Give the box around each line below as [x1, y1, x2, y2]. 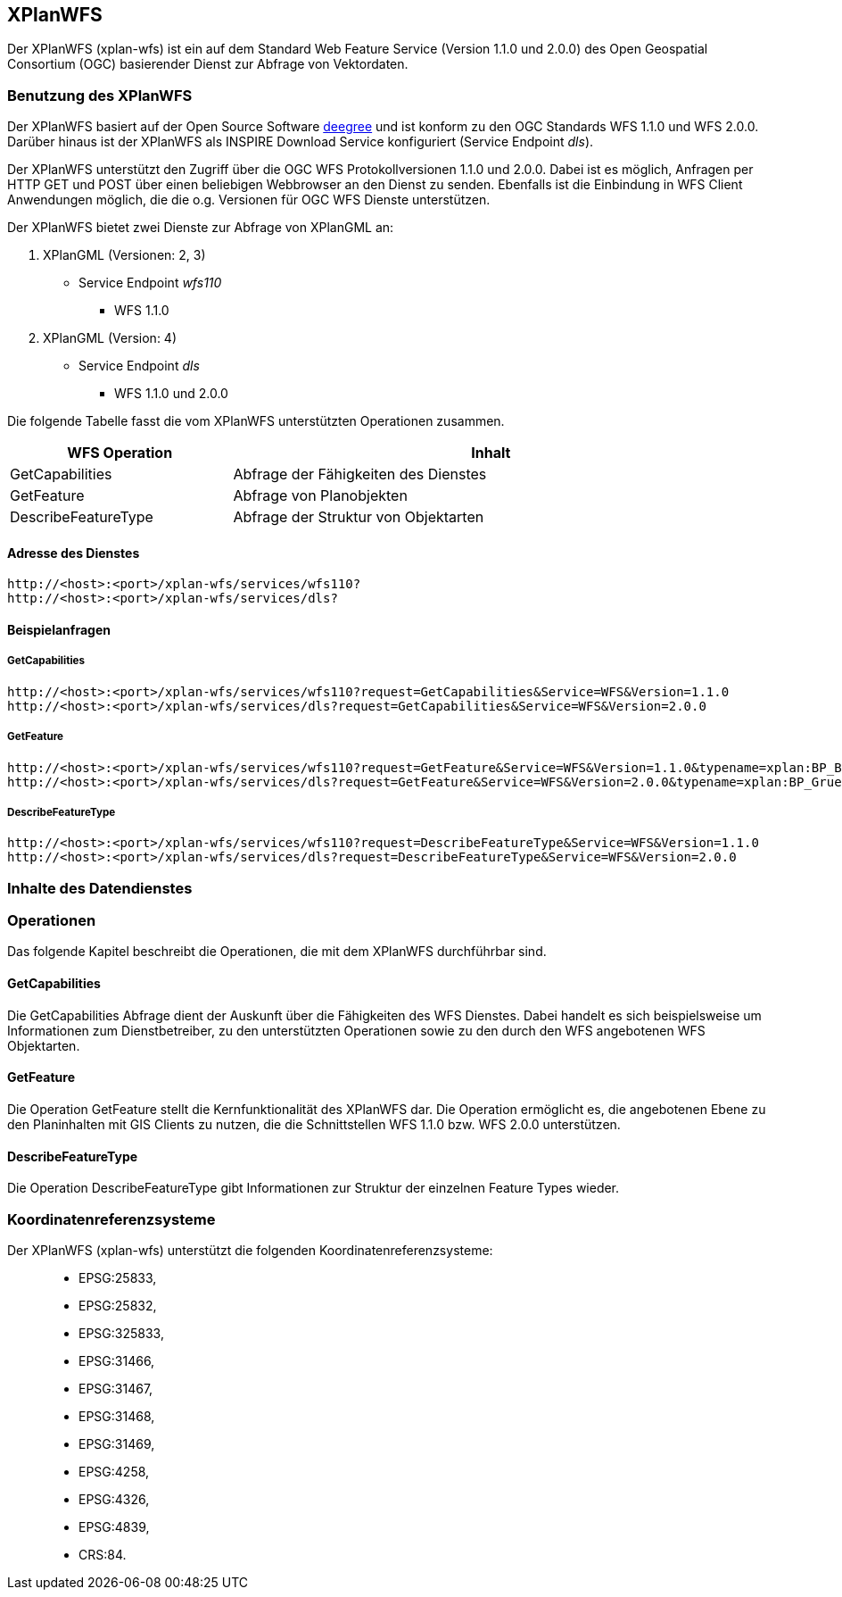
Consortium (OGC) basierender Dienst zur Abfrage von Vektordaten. [7, 56, 409, 72]
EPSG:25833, [78, 1269, 157, 1285]
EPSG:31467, [78, 1380, 153, 1396]
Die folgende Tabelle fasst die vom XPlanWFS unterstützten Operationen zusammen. [7, 413, 505, 429]
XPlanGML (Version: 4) [43, 330, 177, 346]
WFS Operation [67, 444, 173, 462]
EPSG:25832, [78, 1297, 157, 1313]
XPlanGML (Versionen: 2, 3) [43, 247, 206, 263]
